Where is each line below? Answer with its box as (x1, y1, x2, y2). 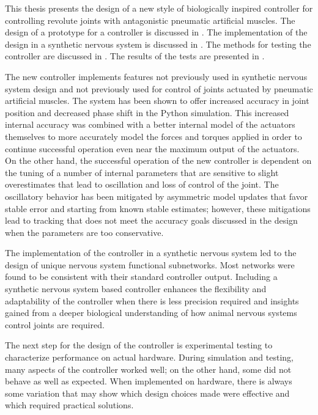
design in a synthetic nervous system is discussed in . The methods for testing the (5, 37, 311, 50)
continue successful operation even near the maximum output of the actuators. (5, 142, 300, 155)
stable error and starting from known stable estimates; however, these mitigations (5, 202, 311, 215)
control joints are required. (5, 318, 105, 331)
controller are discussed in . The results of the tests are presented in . (5, 50, 265, 62)
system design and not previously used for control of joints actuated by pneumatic (5, 82, 313, 95)
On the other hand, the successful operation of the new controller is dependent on (5, 154, 312, 167)
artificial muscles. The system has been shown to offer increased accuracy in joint (5, 94, 309, 107)
